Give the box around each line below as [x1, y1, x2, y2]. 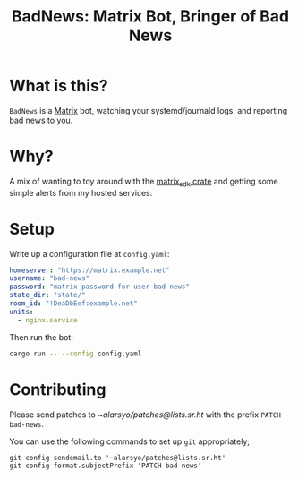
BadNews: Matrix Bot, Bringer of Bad [11, 6, 290, 27]
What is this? [9, 76, 109, 96]
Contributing [9, 379, 106, 399]
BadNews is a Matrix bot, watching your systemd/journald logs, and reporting [9, 105, 288, 115]
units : [9, 307, 34, 316]
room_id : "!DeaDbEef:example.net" [9, 299, 139, 308]
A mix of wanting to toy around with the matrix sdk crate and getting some [9, 175, 279, 189]
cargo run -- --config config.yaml [9, 349, 142, 358]
